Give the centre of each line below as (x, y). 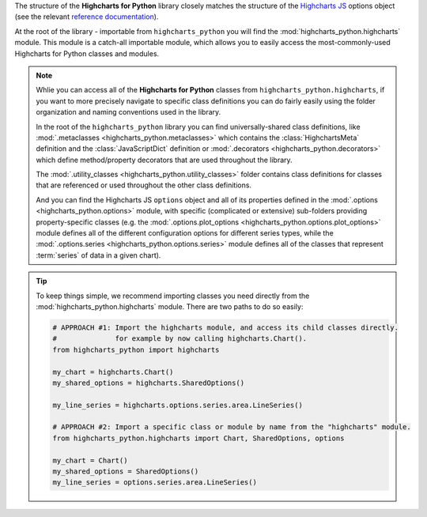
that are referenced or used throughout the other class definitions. (144, 185)
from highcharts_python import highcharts (136, 349)
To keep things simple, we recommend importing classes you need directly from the (173, 296)
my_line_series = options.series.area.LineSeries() (155, 483)
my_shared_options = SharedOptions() (126, 472)
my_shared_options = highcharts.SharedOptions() (149, 383)
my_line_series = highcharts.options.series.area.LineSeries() (178, 405)
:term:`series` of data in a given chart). (98, 255)
